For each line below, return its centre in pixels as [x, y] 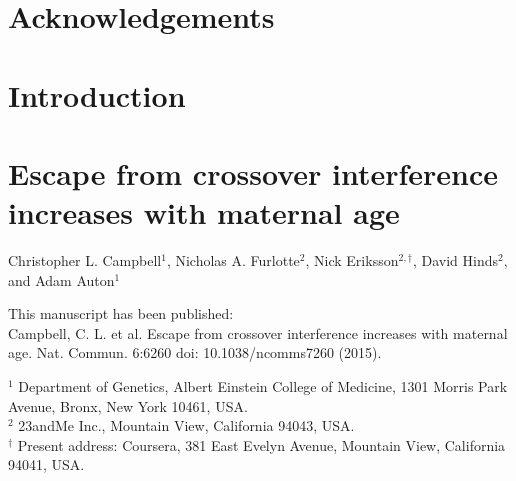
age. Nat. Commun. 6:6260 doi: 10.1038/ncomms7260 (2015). [195, 352]
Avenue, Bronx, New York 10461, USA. [128, 405]
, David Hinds [455, 260]
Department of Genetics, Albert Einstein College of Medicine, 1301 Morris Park [263, 386]
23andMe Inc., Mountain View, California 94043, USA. [186, 425]
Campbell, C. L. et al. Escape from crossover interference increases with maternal [258, 332]
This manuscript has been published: [121, 313]
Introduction [97, 94]
